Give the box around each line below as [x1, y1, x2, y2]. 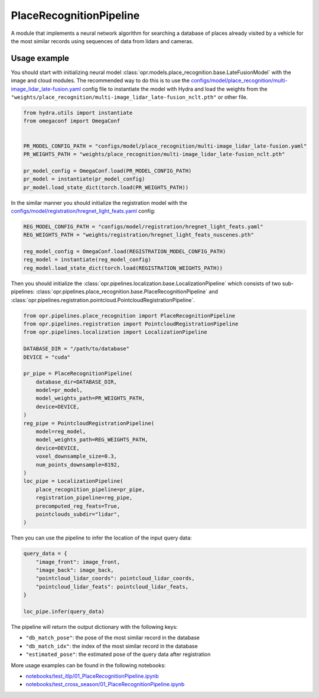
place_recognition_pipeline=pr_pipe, [35, 486, 145, 493]
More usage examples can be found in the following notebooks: [11, 661, 166, 668]
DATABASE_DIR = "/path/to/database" [23, 345, 130, 352]
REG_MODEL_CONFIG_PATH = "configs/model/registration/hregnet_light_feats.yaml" [23, 223, 263, 230]
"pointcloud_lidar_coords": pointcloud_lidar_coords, [35, 575, 195, 582]
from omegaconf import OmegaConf [23, 118, 121, 124]
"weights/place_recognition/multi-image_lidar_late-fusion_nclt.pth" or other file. [11, 93, 248, 101]
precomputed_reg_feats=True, [35, 503, 121, 509]
